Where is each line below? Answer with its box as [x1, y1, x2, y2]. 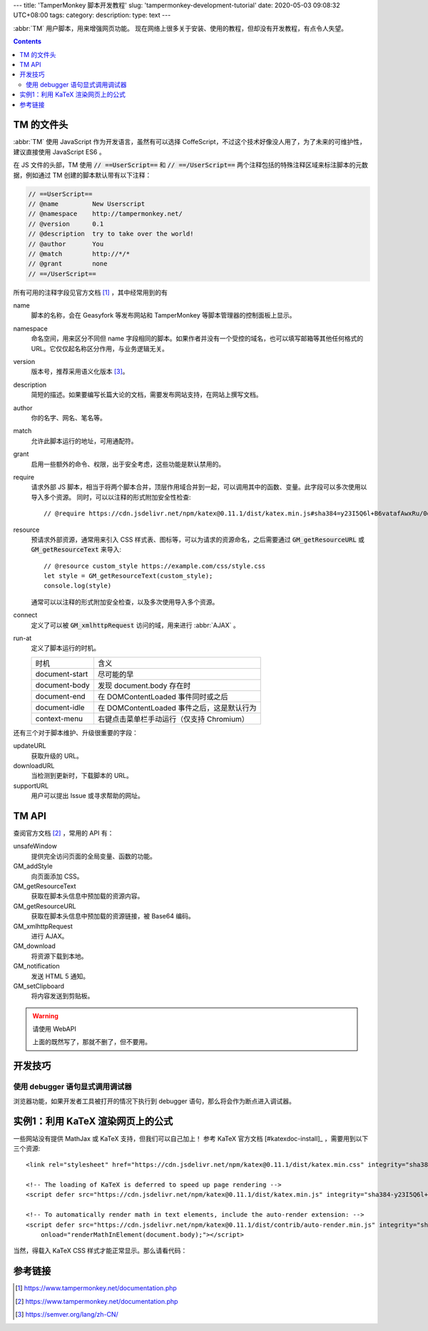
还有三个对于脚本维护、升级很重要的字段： [13, 728, 138, 737]
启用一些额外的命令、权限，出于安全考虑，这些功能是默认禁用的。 [31, 460, 225, 468]
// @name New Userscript [28, 200, 146, 208]
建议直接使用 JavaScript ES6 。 [13, 147, 106, 156]
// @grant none [28, 260, 108, 268]
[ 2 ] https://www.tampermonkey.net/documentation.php [15, 1297, 178, 1305]
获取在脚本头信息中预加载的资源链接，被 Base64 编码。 [31, 912, 195, 921]
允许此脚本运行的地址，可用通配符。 [31, 436, 138, 445]
